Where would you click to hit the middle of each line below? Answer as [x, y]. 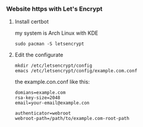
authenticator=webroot [43, 113]
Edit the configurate [39, 55]
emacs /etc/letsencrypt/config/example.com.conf [76, 71]
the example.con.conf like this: [52, 82]
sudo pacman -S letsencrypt [49, 44]
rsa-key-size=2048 [37, 98]
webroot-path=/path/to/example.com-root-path [72, 119]
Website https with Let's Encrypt [54, 9]
